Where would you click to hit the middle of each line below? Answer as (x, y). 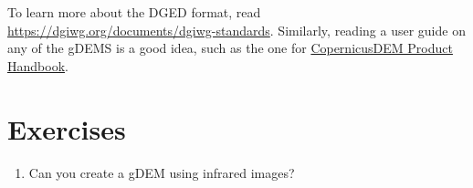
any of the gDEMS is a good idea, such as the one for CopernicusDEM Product (230, 48)
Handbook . (38, 65)
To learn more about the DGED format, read (134, 12)
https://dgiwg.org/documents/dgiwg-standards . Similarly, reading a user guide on (236, 30)
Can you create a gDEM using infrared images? (162, 172)
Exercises (67, 128)
